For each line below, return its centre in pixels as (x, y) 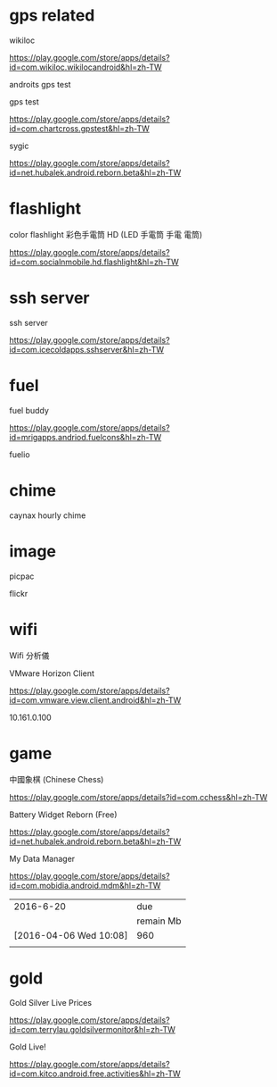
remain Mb (159, 921)
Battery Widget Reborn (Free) (63, 815)
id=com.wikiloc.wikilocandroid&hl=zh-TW (86, 67)
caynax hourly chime (48, 515)
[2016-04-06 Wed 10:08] (71, 935)
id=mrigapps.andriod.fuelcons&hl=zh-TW (86, 437)
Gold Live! (28, 1047)
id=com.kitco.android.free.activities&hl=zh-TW (95, 1074)
